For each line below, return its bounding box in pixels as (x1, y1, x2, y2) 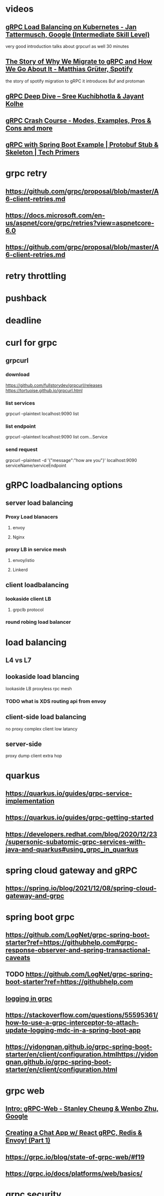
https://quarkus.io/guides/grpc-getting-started (5, 814, 154, 822)
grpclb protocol (12, 606, 44, 613)
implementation (5, 797, 55, 805)
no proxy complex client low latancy (5, 726, 78, 732)
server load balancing (5, 499, 73, 507)
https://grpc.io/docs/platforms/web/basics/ (5, 1170, 143, 1178)
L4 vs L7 (5, 656, 32, 664)
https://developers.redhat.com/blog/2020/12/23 (5, 830, 157, 838)
